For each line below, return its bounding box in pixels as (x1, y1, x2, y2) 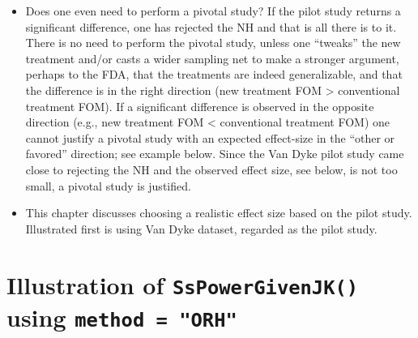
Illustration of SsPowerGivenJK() (6, 267, 359, 301)
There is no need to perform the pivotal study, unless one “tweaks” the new (25, 34, 401, 51)
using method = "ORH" (6, 300, 237, 333)
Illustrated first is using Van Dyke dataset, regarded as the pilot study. (25, 220, 377, 237)
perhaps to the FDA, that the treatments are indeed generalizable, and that (25, 66, 403, 83)
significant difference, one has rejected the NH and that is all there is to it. (25, 18, 397, 35)
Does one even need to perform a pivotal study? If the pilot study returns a (25, 2, 401, 19)
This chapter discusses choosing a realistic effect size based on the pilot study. (25, 204, 412, 221)
